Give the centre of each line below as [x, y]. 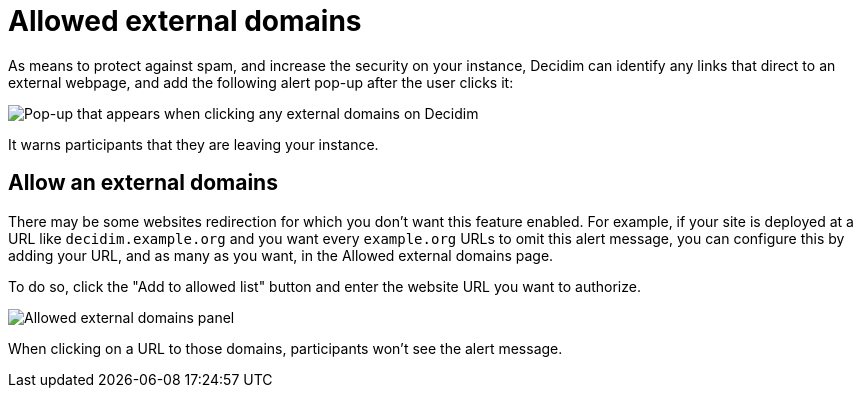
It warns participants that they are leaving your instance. [193, 144]
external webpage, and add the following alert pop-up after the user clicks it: [261, 82]
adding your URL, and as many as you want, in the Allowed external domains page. [281, 255]
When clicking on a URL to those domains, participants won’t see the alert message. [285, 348]
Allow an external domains [143, 183]
